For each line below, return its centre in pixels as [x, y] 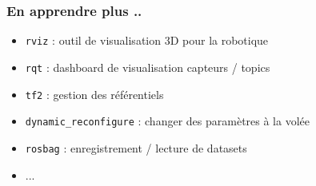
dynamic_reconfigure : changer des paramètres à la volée [167, 121]
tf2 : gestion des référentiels [94, 94]
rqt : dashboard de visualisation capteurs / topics [148, 67]
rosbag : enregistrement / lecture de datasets [136, 147]
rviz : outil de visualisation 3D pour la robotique [147, 40]
